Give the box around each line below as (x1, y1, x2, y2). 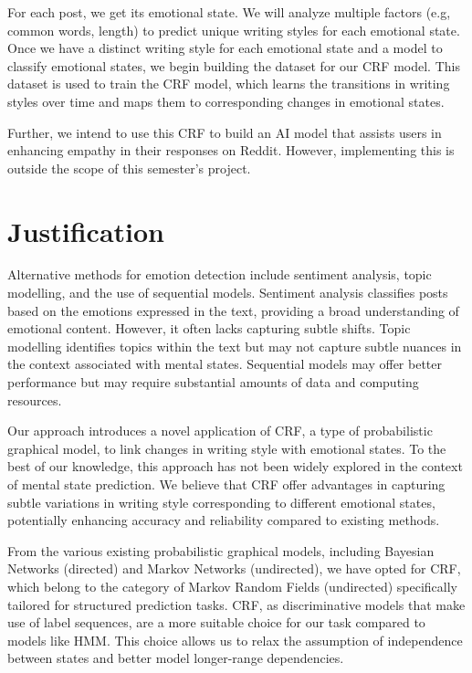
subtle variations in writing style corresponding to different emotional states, (7, 492, 435, 511)
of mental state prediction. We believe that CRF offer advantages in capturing (7, 475, 446, 493)
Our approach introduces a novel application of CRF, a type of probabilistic (7, 421, 433, 440)
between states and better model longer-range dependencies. (7, 648, 344, 668)
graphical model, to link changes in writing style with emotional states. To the (7, 438, 446, 457)
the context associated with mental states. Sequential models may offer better (7, 354, 443, 373)
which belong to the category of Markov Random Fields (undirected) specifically (7, 576, 458, 595)
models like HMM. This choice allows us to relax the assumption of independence (7, 630, 463, 649)
